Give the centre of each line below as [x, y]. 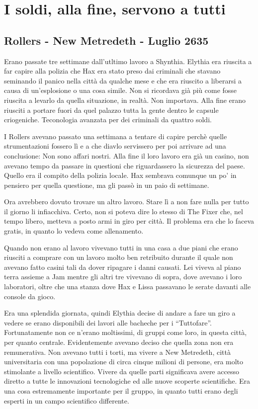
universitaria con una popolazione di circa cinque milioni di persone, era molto [124, 362]
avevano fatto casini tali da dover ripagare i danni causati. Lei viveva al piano [123, 267]
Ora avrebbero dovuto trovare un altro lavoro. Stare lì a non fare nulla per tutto [127, 202]
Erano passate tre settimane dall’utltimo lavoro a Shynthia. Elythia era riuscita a [128, 61]
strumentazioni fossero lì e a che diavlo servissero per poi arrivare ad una [115, 146]
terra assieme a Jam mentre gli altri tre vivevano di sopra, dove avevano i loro [123, 277]
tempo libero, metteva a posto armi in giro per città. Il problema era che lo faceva [129, 221]
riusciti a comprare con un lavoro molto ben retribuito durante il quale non [119, 257]
